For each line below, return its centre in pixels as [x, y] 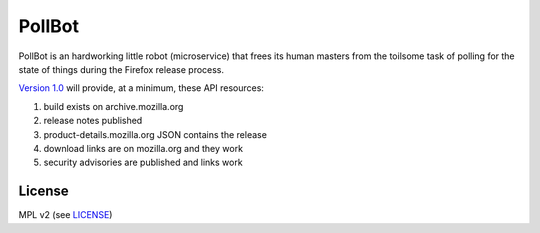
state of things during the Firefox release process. [121, 69]
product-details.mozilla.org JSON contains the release [155, 134]
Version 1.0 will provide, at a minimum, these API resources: [141, 88]
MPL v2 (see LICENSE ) [65, 215]
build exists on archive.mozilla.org [113, 106]
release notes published [93, 121]
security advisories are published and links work [143, 162]
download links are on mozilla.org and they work [143, 148]
